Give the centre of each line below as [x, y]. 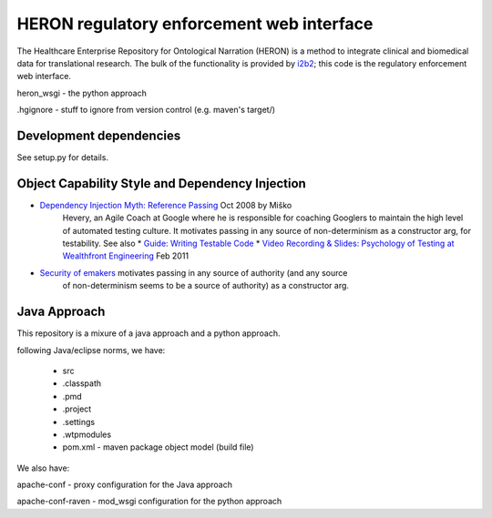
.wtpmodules [87, 434]
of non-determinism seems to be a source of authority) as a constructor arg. [206, 286]
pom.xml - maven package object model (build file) [158, 447]
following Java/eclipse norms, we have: [91, 350]
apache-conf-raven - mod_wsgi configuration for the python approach [149, 502]
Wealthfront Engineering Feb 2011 [126, 256]
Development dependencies [99, 135]
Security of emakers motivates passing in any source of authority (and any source [194, 272]
